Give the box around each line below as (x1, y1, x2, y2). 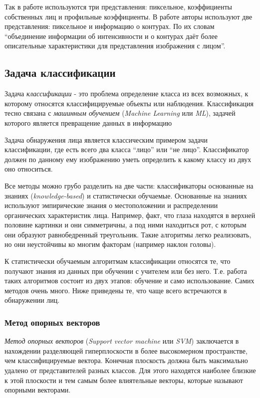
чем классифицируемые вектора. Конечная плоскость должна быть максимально (4, 355, 248, 366)
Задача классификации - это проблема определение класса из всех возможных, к (4, 88, 249, 99)
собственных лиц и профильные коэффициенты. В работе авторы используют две (4, 11, 253, 21)
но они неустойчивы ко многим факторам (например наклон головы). (4, 239, 216, 249)
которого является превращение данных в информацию (4, 117, 172, 128)
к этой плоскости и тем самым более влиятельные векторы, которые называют (4, 375, 243, 385)
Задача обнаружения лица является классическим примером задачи (4, 134, 208, 145)
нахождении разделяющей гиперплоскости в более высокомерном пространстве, (4, 345, 248, 356)
